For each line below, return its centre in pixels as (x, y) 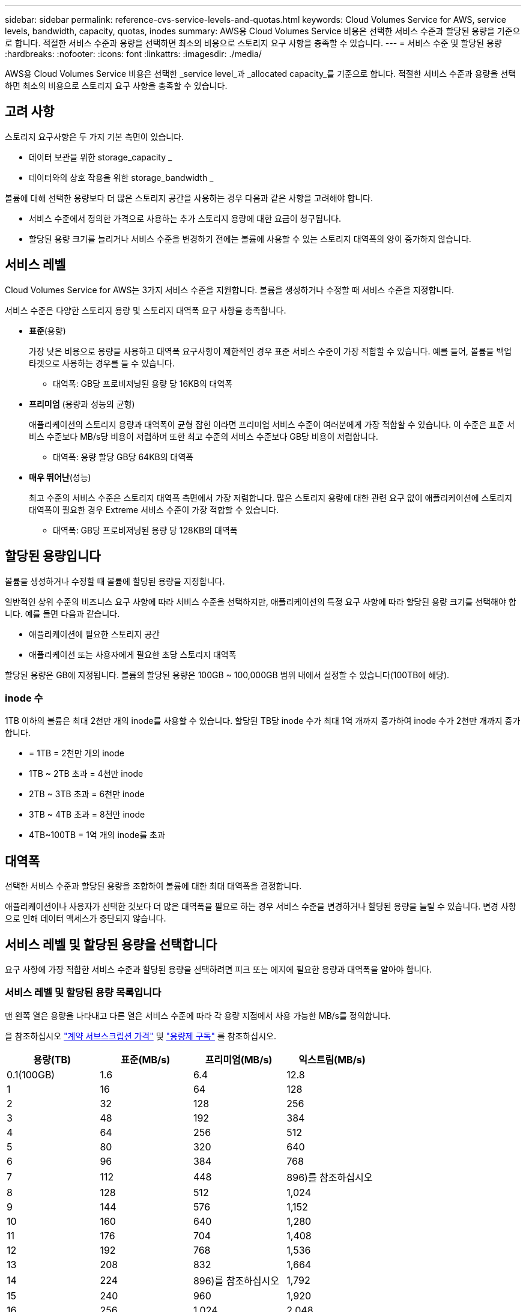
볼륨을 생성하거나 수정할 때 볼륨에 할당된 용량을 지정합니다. (115, 581)
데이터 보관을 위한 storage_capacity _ (101, 157)
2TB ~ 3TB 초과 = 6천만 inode (87, 794)
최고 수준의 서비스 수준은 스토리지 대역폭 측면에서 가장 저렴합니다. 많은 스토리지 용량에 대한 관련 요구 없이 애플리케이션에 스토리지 (271, 497)
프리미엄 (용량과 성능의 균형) (82, 404)
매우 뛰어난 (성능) (60, 477)
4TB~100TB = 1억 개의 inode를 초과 (97, 835)
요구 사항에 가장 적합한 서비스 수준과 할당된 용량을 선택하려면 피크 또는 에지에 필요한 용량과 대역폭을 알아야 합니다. (219, 969)
